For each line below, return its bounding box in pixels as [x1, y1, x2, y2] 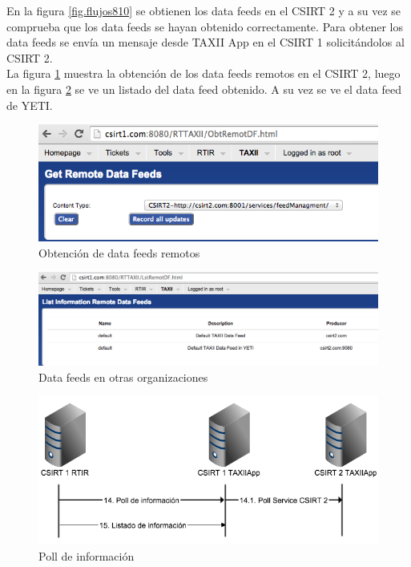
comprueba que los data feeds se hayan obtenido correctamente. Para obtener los [6, 18, 403, 34]
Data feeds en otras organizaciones [38, 368, 208, 385]
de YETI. [6, 96, 53, 113]
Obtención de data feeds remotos [38, 244, 200, 261]
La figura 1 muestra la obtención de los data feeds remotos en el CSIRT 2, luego [6, 65, 401, 82]
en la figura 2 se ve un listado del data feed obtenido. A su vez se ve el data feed [6, 80, 402, 97]
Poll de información [38, 547, 135, 564]
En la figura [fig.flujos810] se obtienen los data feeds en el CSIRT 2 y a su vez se [6, 2, 401, 18]
